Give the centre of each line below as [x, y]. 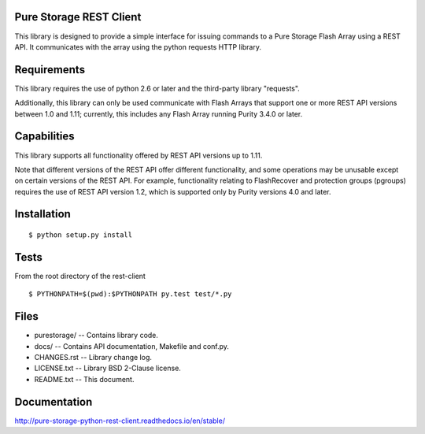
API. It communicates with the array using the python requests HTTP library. [138, 46]
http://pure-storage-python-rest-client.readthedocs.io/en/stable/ [120, 421]
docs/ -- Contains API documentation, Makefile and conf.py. [132, 346]
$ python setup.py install [81, 235]
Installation [42, 214]
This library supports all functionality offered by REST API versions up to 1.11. [139, 155]
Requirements [50, 70]
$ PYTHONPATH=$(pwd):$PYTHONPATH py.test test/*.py [130, 294]
